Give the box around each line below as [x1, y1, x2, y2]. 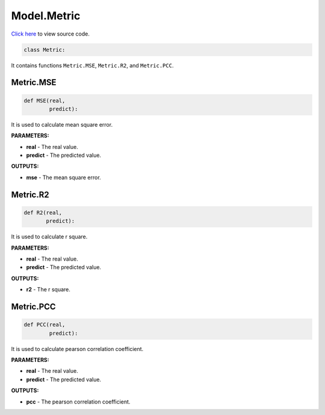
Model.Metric [11, 9, 81, 22]
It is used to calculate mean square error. [11, 121, 113, 128]
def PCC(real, [23, 322, 66, 328]
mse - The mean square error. [26, 174, 102, 181]
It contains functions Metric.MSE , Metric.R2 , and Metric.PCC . [11, 62, 174, 69]
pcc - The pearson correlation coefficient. [26, 398, 131, 405]
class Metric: [23, 46, 66, 53]
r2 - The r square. [26, 286, 70, 293]
